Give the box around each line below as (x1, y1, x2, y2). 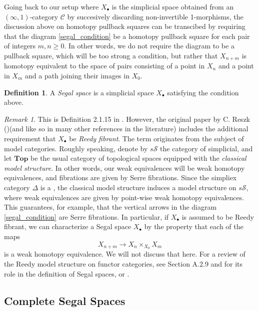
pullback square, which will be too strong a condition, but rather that (4, 50, 218, 60)
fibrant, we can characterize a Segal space (4, 221, 131, 232)
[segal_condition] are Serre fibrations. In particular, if (4, 211, 169, 222)
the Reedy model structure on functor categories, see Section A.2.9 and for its (4, 258, 243, 269)
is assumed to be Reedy (181, 211, 254, 222)
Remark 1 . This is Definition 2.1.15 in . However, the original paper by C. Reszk (4, 113, 250, 124)
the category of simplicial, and (160, 143, 253, 153)
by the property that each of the (144, 221, 243, 232)
